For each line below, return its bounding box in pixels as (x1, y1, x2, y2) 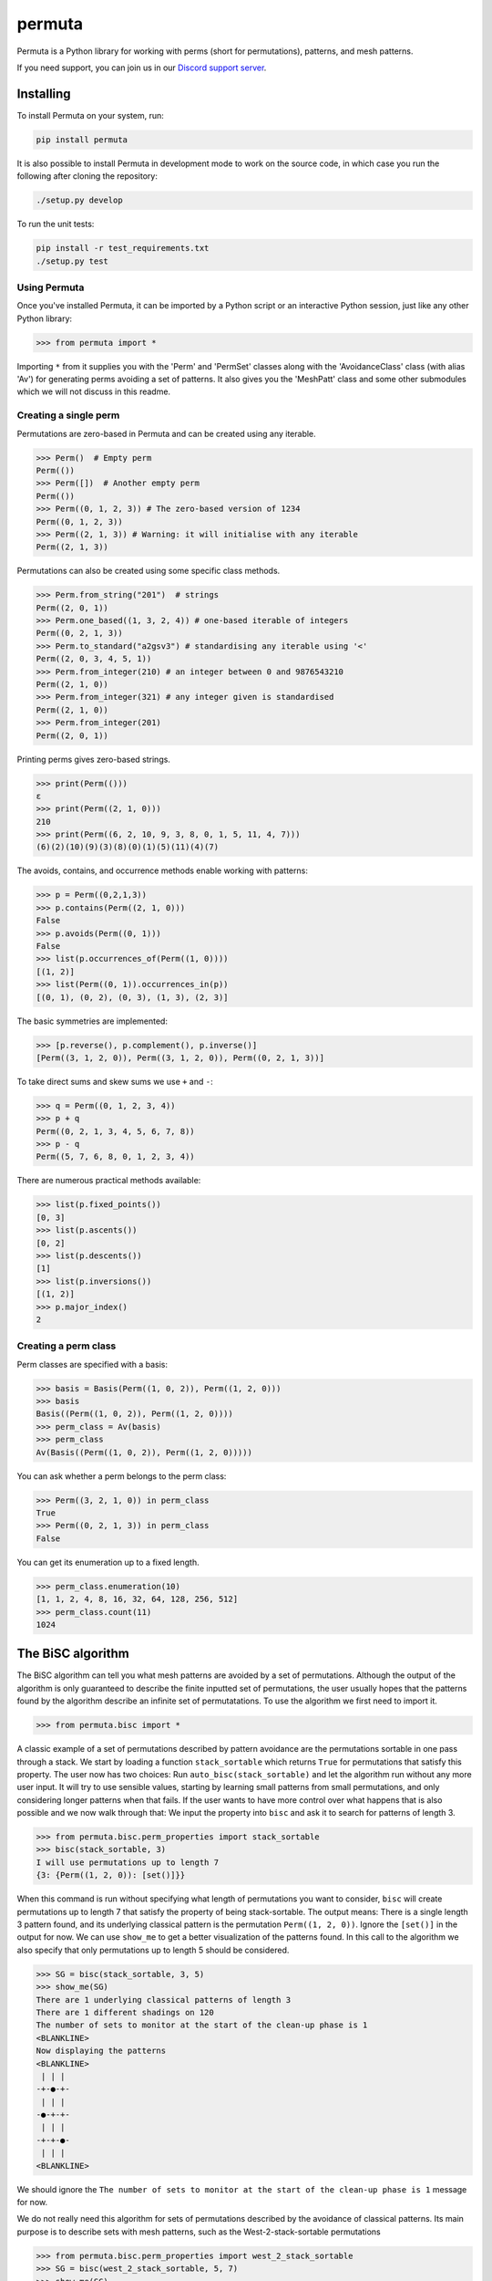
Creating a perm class (16, 1339, 117, 1352)
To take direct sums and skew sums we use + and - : (16, 1076, 213, 1087)
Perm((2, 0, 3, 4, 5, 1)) (36, 653, 152, 664)
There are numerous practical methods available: (16, 1175, 201, 1186)
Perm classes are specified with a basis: (16, 1359, 169, 1370)
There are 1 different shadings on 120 (36, 2007, 214, 2017)
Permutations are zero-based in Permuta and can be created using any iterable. (16, 428, 316, 439)
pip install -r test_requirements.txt (36, 243, 210, 254)
